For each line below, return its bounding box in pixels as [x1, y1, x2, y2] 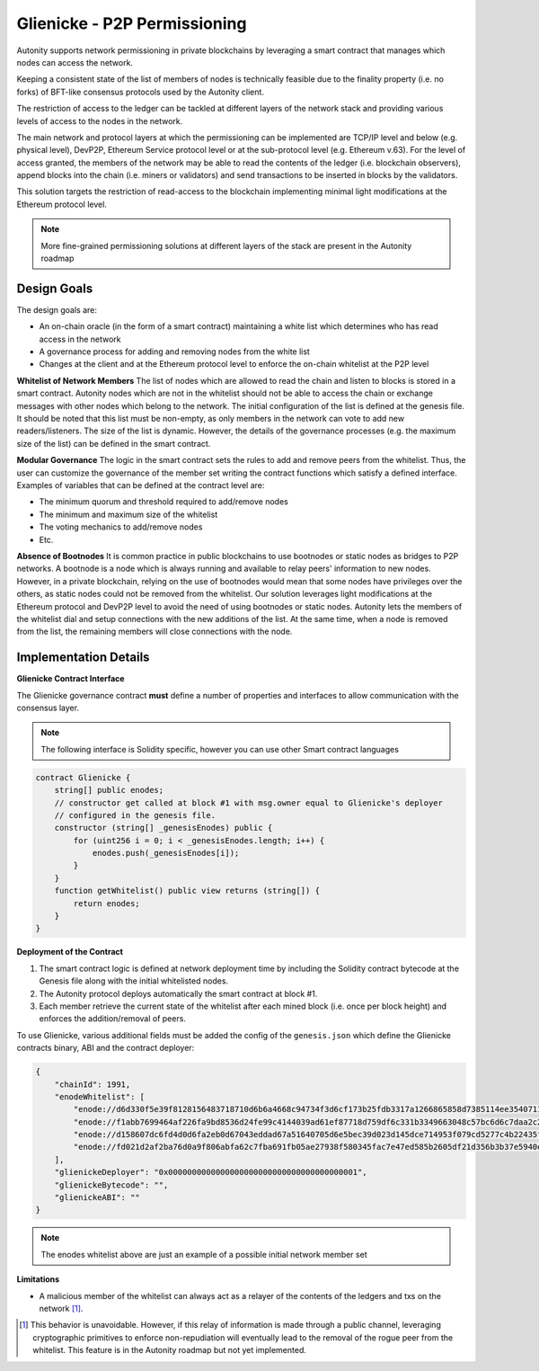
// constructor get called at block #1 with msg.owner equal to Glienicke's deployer [54, 797, 444, 808]
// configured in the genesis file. [54, 810, 216, 820]
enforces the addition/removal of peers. [39, 1013, 186, 1024]
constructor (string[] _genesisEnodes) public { [54, 823, 273, 833]
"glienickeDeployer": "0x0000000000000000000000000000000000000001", [54, 1167, 367, 1178]
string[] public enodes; [54, 785, 164, 796]
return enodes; [73, 898, 141, 908]
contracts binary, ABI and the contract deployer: [16, 1043, 195, 1054]
